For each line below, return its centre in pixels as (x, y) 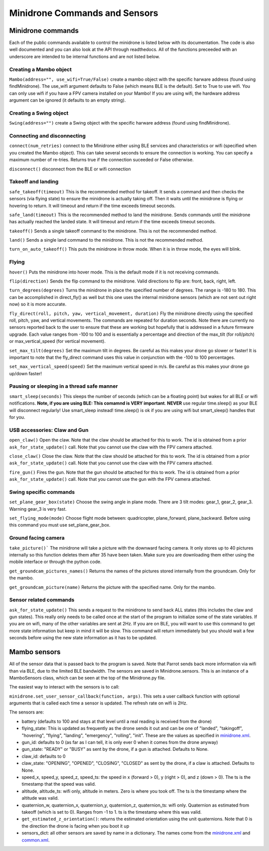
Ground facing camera (37, 538)
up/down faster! (26, 373)
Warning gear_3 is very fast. (38, 509)
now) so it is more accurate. (38, 304)
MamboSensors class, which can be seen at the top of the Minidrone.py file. (87, 678)
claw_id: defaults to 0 (44, 756)
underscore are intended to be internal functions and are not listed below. (85, 56)
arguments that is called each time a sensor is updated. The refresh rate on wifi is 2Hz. (98, 703)
